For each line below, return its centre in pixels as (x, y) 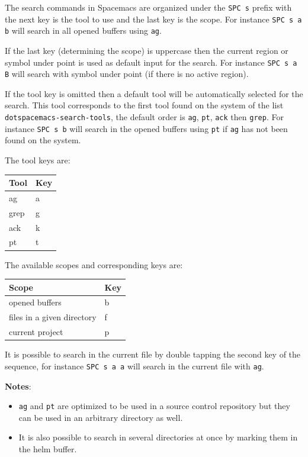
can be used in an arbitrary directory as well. (101, 417)
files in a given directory (53, 317)
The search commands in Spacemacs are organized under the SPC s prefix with (148, 7)
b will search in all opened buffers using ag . (83, 30)
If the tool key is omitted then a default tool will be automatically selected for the (154, 93)
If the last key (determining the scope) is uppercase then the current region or (147, 50)
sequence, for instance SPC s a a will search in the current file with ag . (134, 366)
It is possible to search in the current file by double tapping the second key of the (153, 354)
